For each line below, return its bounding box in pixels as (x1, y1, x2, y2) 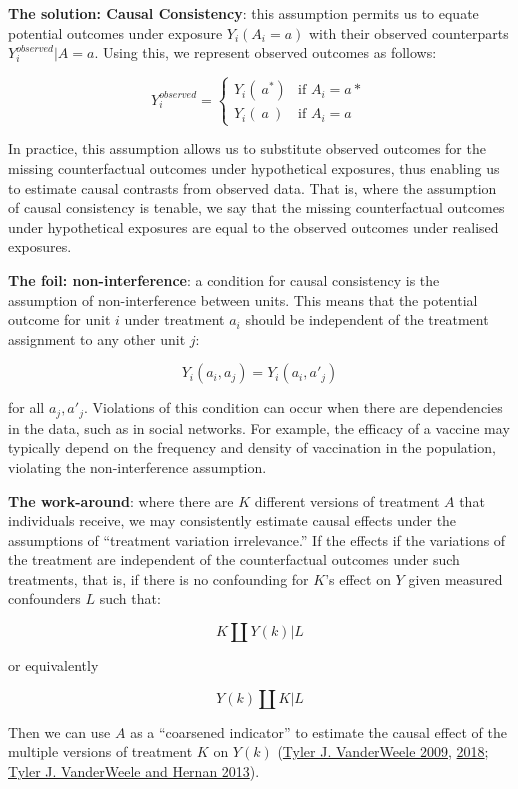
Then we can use (8, 721, 111, 742)
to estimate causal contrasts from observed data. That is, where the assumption (8, 177, 497, 198)
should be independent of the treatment (245, 309, 489, 330)
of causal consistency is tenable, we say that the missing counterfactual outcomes (8, 197, 505, 218)
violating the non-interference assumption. (8, 456, 267, 477)
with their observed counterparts (308, 22, 509, 43)
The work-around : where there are (8, 490, 234, 511)
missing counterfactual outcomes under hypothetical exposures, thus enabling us (8, 157, 500, 178)
